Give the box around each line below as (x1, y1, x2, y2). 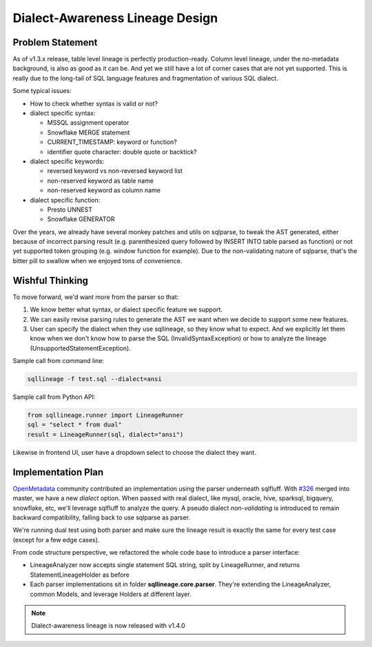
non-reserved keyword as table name (47, 176, 154, 185)
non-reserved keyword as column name (47, 186, 161, 194)
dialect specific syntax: (30, 109, 96, 117)
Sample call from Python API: (12, 393, 96, 401)
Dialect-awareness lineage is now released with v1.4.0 (31, 622, 185, 630)
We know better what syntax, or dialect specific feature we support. (30, 305, 223, 314)
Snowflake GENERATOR (47, 215, 115, 223)
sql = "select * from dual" (27, 421, 122, 429)
